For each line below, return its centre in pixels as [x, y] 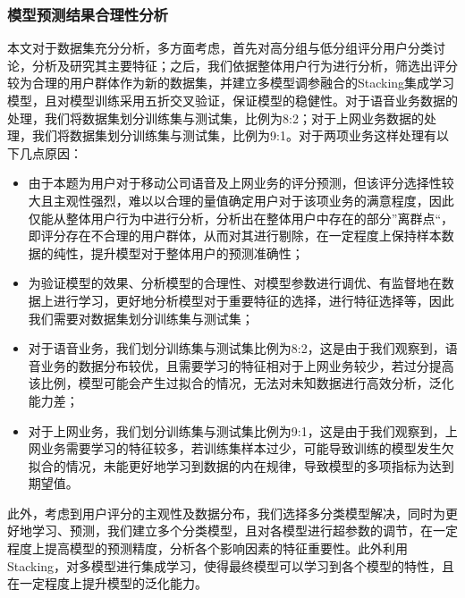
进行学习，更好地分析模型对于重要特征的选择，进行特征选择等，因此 [254, 300]
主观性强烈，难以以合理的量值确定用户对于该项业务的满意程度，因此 [254, 200]
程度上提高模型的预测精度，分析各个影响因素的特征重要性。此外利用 [207, 548]
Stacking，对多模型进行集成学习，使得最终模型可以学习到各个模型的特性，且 [231, 565]
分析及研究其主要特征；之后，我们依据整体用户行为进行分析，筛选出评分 [245, 65]
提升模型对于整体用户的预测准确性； [197, 253]
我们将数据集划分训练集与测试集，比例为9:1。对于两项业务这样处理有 [234, 135]
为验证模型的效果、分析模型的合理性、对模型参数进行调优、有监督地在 [235, 283]
